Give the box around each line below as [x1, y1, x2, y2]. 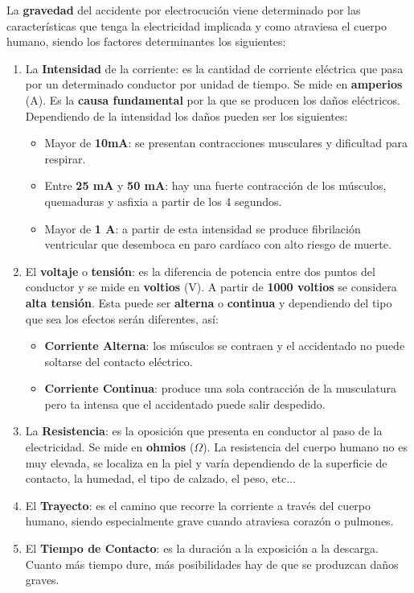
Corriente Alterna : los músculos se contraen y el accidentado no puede [44, 337, 405, 354]
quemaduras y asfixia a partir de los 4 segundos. [44, 192, 282, 209]
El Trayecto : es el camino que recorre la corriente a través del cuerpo [25, 496, 371, 513]
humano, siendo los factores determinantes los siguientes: [6, 33, 286, 50]
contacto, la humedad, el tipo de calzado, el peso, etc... [25, 470, 296, 487]
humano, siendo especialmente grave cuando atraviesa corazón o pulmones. [25, 513, 394, 529]
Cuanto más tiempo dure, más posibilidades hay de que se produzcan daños [25, 555, 399, 572]
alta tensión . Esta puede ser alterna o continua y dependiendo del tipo [25, 294, 392, 311]
